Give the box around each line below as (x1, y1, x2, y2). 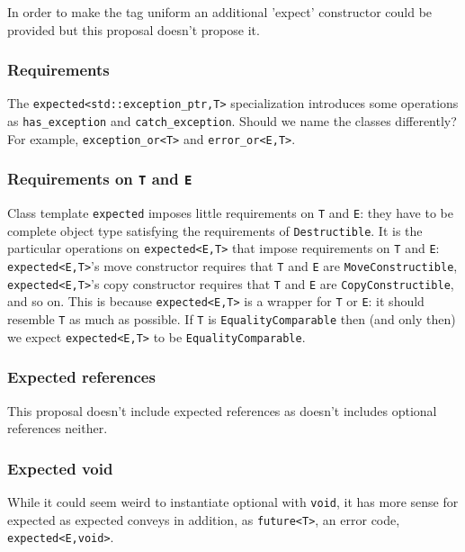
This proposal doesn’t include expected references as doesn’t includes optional (7, 401, 437, 420)
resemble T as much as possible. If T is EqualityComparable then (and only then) (7, 310, 456, 329)
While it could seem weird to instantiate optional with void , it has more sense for (7, 493, 459, 511)
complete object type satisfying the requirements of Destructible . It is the (7, 221, 423, 240)
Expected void (7, 457, 113, 479)
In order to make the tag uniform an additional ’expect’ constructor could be (7, 3, 433, 21)
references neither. (7, 419, 108, 438)
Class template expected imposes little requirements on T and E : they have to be (7, 204, 453, 222)
